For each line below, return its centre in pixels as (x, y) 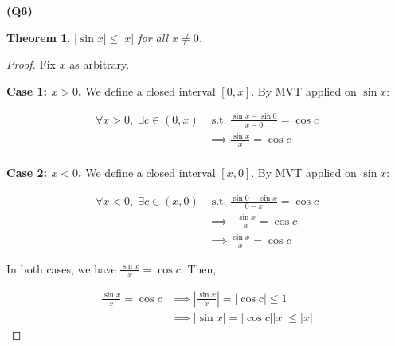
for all (153, 37)
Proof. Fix (31, 64)
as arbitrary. (100, 64)
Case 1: (27, 90)
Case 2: (27, 173)
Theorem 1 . (39, 37)
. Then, (198, 268)
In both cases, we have (61, 268)
